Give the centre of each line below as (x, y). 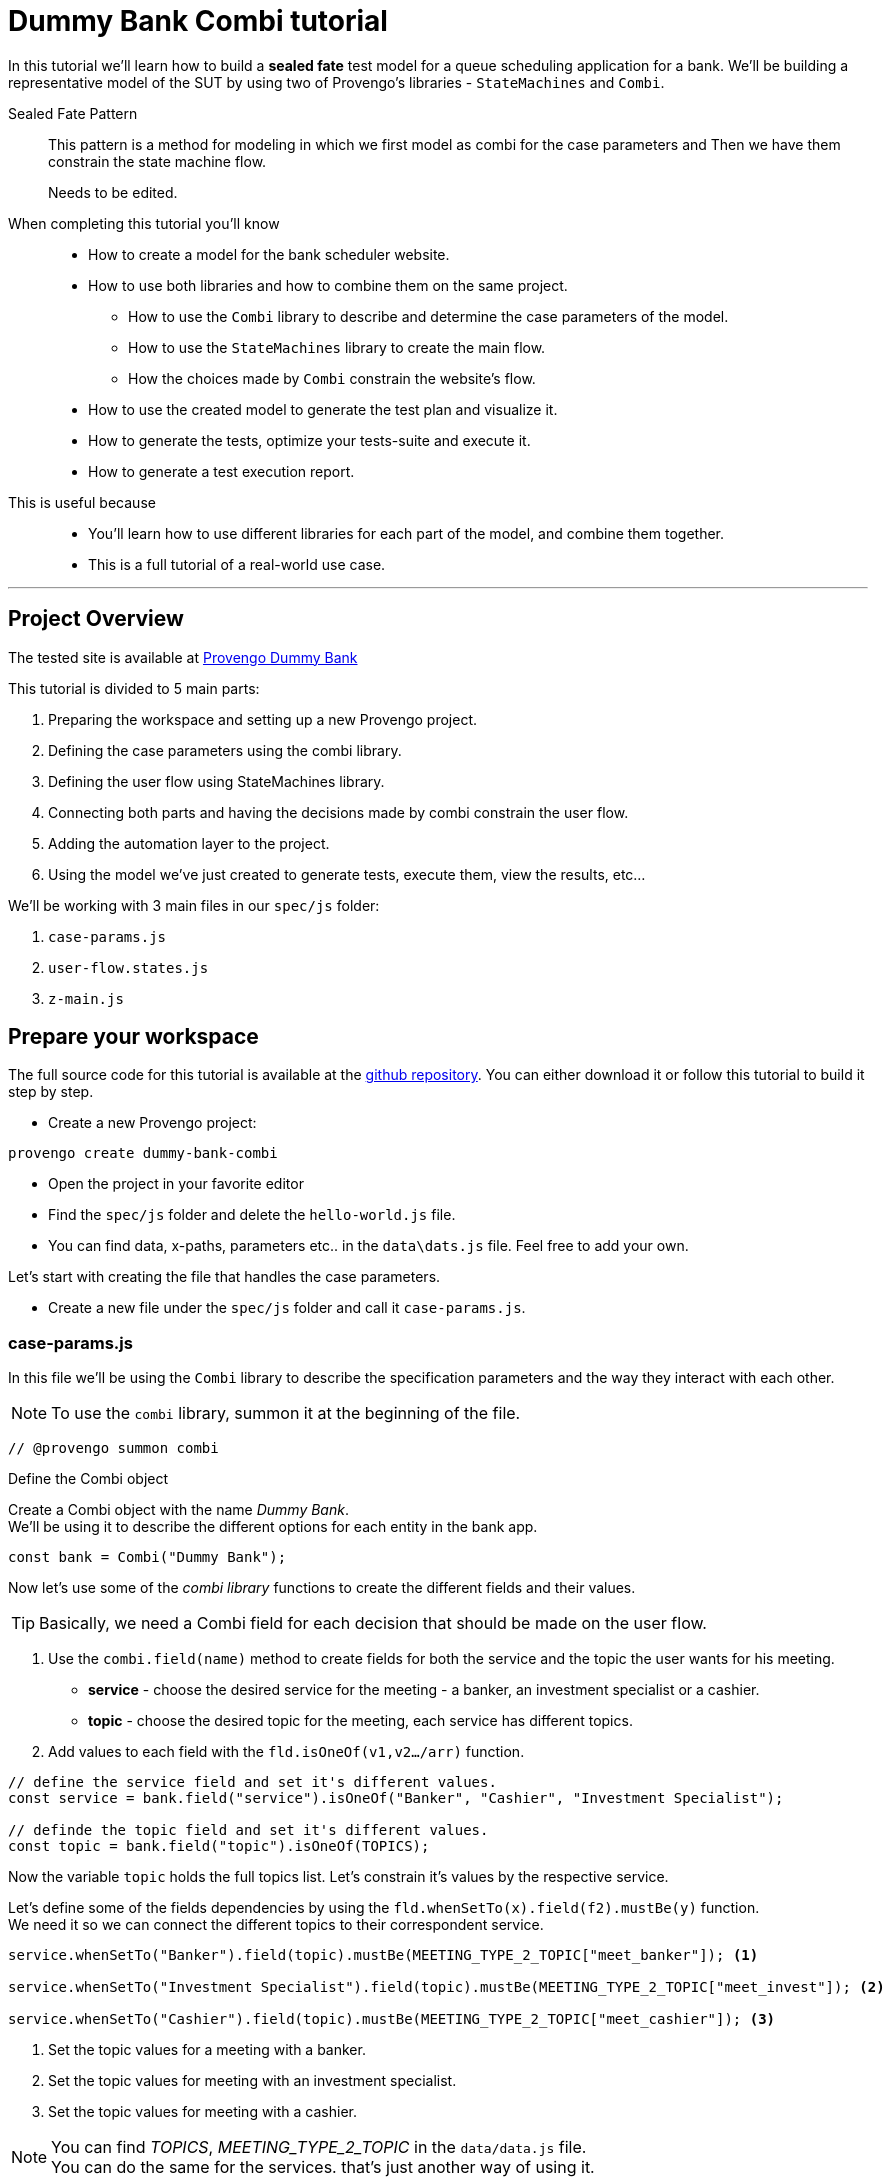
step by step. (51, 1092)
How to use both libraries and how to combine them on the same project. (328, 285)
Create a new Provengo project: (152, 1123)
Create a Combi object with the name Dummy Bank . (178, 1510)
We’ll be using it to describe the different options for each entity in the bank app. (273, 1527)
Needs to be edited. (113, 192)
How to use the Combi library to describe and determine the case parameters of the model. (428, 316)
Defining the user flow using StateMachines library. (216, 781)
